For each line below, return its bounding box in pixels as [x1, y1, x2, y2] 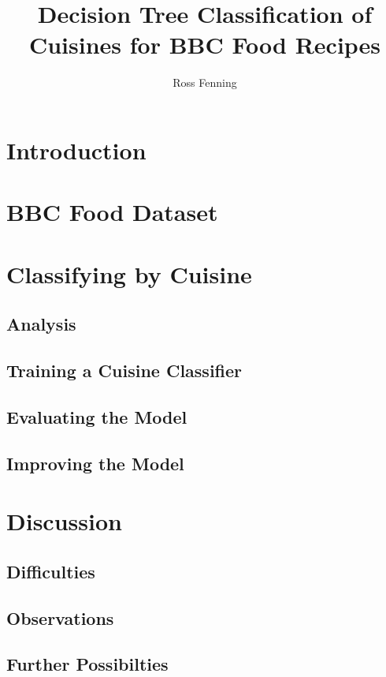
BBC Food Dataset [6, 196, 218, 228]
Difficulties [6, 559, 95, 583]
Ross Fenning [173, 74, 237, 91]
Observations [6, 605, 114, 630]
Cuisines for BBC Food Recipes [28, 28, 381, 61]
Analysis [6, 312, 76, 336]
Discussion [6, 505, 122, 537]
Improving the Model [6, 451, 184, 475]
